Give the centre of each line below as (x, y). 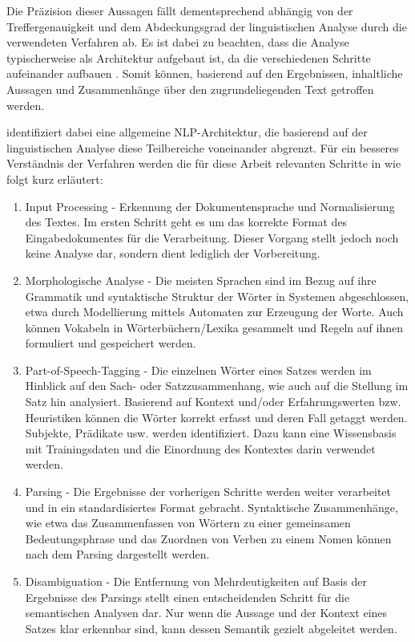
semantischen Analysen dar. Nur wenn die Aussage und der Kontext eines (206, 613)
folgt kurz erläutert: (55, 179)
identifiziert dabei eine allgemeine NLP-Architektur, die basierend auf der (187, 132)
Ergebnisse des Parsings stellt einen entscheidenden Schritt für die (187, 597)
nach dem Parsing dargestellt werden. (117, 554)
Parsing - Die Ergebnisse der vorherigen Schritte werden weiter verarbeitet (208, 492)
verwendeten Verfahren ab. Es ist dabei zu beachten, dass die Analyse (178, 42)
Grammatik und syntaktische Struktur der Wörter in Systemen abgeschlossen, (217, 296)
